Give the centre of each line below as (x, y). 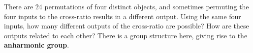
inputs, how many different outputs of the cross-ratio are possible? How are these (126, 26)
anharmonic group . (37, 45)
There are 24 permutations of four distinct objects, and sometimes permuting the (126, 6)
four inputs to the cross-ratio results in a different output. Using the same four (123, 16)
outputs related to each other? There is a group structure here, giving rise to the (126, 35)
